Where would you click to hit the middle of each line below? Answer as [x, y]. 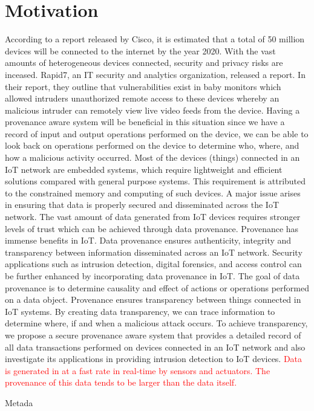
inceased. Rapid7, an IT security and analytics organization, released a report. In [155, 74]
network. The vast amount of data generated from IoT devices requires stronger [153, 217]
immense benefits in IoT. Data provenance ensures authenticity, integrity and [148, 240]
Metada [19, 402]
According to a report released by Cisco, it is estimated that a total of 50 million [155, 39]
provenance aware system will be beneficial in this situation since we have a [145, 122]
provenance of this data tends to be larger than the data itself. [121, 382]
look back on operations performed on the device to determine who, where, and [152, 145]
